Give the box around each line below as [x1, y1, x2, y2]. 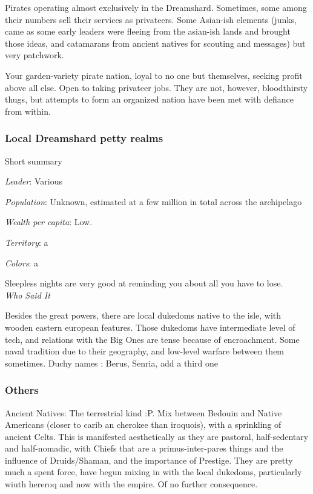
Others [5, 382, 39, 398]
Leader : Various [5, 175, 63, 188]
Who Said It [5, 288, 50, 301]
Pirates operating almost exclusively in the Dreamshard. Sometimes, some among [5, 1, 307, 13]
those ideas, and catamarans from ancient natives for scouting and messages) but [5, 36, 306, 49]
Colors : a [5, 256, 39, 269]
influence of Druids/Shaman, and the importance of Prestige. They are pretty [5, 453, 293, 466]
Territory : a [5, 235, 48, 248]
